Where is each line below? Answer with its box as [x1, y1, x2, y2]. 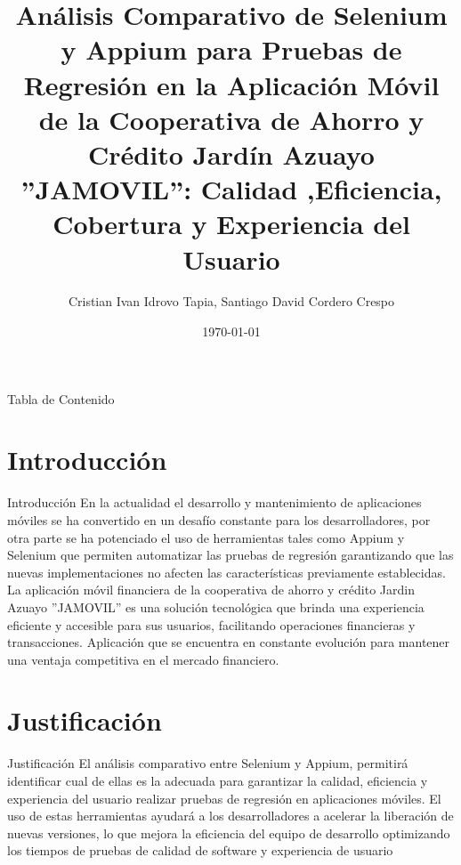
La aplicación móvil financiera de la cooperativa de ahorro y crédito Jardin [7, 580, 415, 599]
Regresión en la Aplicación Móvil [23, 66, 440, 102]
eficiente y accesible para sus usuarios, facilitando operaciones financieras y [7, 615, 416, 634]
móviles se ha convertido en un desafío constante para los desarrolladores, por [7, 510, 431, 529]
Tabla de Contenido [7, 389, 115, 408]
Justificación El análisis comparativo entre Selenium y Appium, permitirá [7, 754, 408, 772]
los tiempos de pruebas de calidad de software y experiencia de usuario [7, 841, 393, 860]
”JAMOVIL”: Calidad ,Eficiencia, [20, 171, 442, 207]
